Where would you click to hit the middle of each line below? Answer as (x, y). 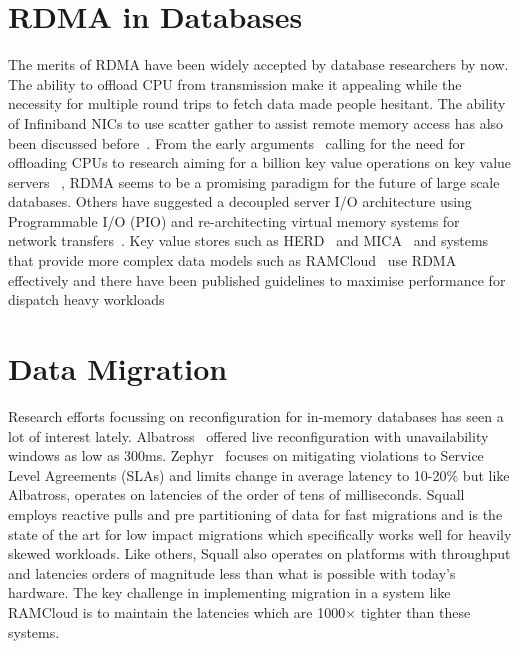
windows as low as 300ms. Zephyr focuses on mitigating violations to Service (246, 455)
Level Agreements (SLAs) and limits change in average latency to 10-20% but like (259, 474)
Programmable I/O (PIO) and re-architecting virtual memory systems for (234, 220)
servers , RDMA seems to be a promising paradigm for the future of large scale (254, 181)
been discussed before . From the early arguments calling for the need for (236, 142)
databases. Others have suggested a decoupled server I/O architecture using (240, 201)
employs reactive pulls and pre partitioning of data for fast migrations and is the (255, 513)
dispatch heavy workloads (86, 299)
